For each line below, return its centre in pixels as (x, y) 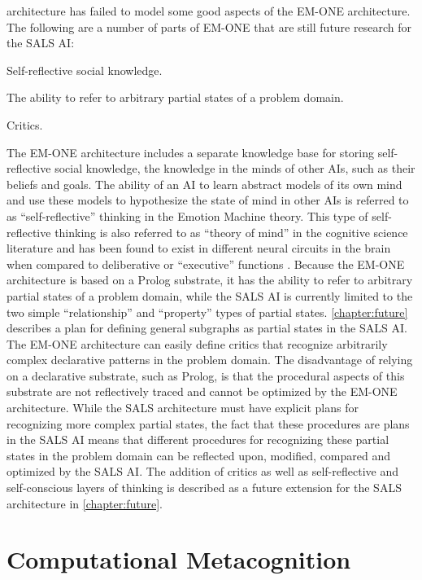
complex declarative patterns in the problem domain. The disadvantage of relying (210, 360)
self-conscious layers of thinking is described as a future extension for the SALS (204, 488)
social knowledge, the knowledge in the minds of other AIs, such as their (235, 168)
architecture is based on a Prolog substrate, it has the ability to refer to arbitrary (210, 280)
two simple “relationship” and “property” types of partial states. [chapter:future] (207, 312)
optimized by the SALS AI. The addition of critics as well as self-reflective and (202, 471)
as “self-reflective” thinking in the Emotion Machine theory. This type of (187, 215)
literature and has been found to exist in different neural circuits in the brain (199, 248)
